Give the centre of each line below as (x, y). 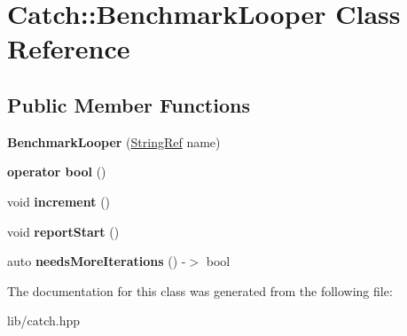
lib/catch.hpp (44, 320)
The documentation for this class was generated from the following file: (200, 290)
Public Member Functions (129, 104)
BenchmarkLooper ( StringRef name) (114, 141)
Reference (69, 48)
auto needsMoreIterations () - (97, 261)
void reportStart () (63, 231)
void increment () (59, 201)
